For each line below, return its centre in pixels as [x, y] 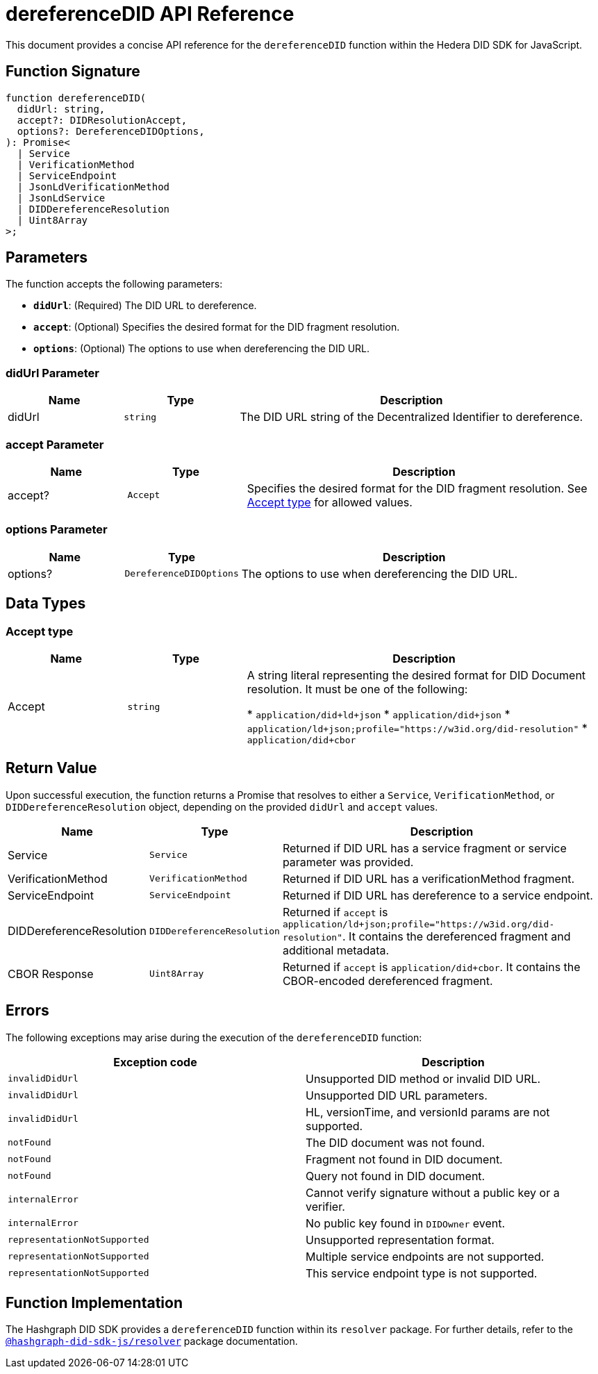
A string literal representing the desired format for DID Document [416, 675]
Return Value [51, 768]
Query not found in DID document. [396, 1176]
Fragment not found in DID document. [404, 1159]
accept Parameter [55, 444]
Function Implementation [94, 1303]
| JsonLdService [61, 198]
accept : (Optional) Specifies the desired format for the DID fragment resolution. [217, 327]
